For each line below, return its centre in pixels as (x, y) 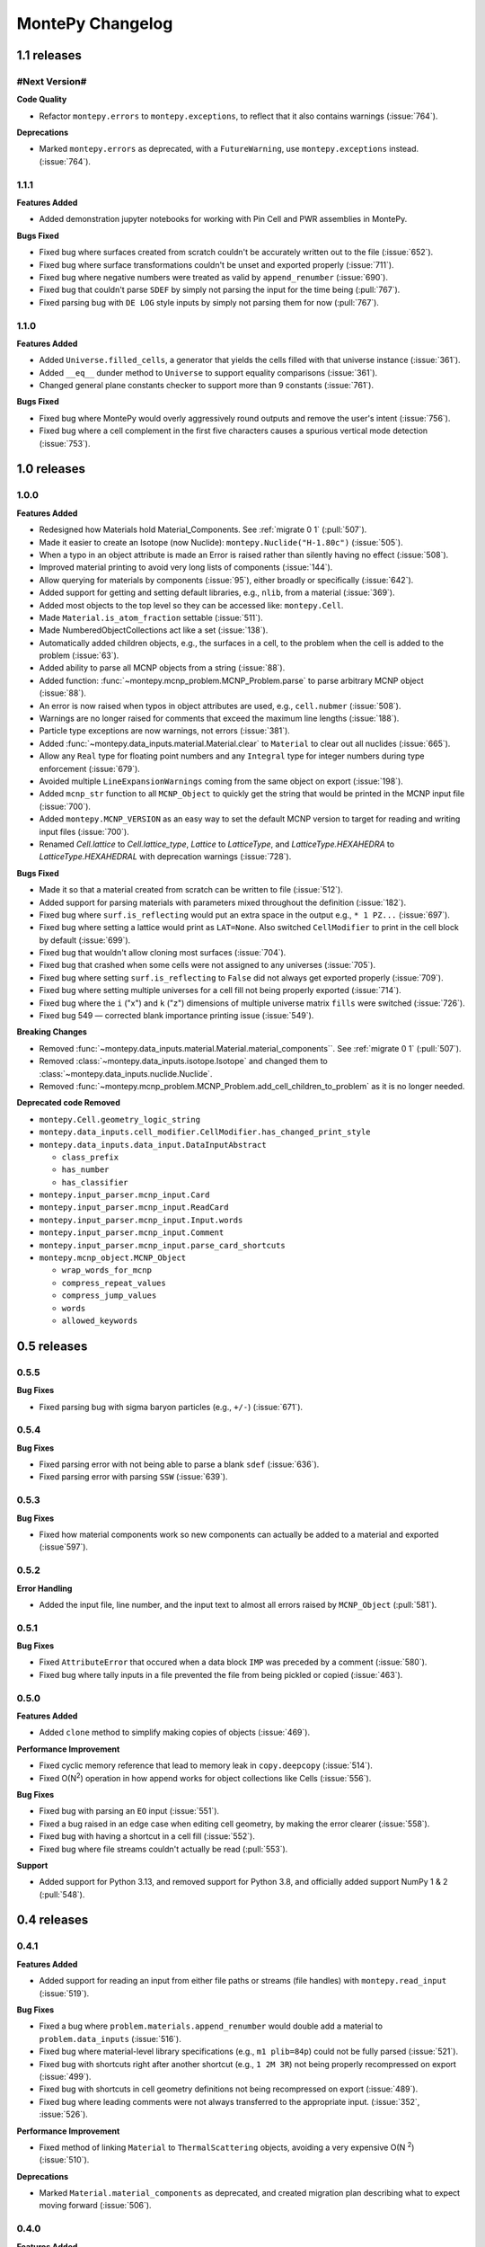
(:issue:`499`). (65, 2076)
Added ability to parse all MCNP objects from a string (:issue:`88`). (162, 668)
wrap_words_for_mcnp (107, 1270)
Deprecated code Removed (69, 1103)
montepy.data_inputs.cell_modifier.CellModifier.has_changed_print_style (205, 1132)
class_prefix (90, 1157)
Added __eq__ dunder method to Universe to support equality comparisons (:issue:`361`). (208, 372)
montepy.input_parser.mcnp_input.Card (124, 1195)
